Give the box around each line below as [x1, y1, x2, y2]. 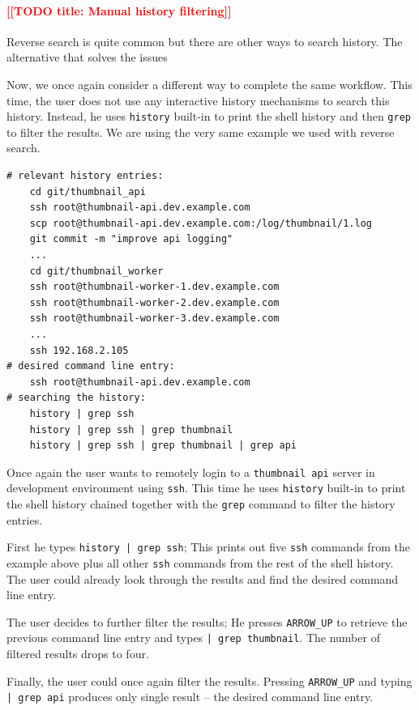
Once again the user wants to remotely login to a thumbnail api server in [6, 463, 375, 480]
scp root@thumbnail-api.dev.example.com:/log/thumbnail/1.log [29, 217, 373, 229]
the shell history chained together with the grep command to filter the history [6, 495, 395, 512]
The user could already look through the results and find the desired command [6, 570, 399, 587]
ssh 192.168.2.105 [29, 344, 129, 356]
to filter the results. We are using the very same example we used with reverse [6, 123, 395, 140]
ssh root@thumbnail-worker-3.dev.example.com [29, 312, 280, 325]
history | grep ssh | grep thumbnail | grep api [29, 440, 297, 452]
